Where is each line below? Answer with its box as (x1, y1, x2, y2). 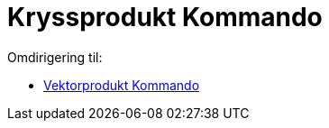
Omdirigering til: (7, 49, 103, 65)
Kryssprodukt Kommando (7, 2, 323, 32)
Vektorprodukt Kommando (43, 77, 200, 93)
